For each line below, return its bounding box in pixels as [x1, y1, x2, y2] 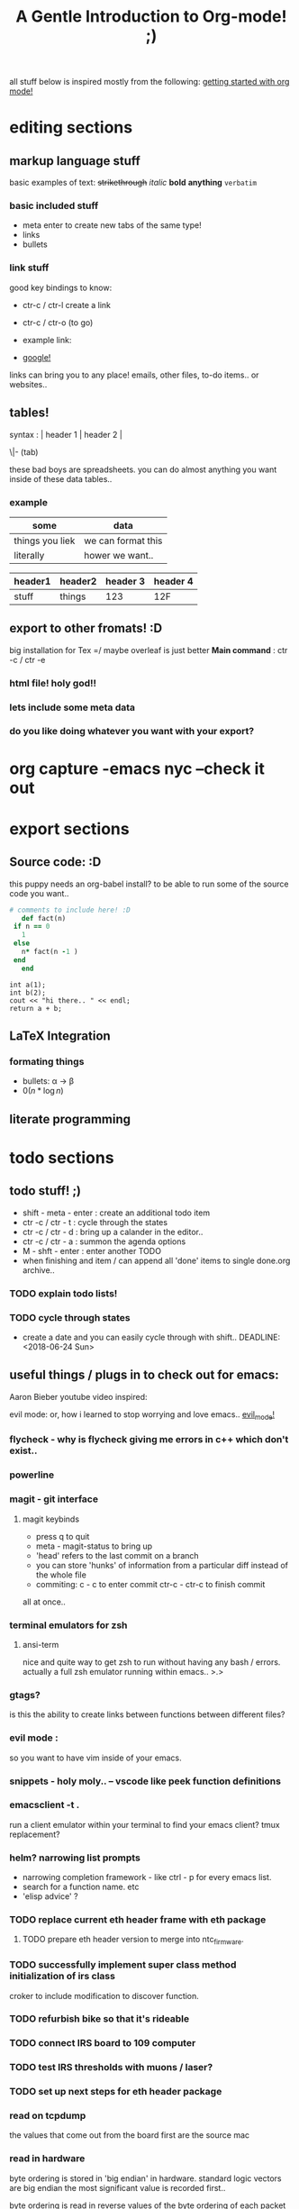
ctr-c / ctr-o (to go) [22, 317, 94, 328]
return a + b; [9, 1004, 63, 1013]
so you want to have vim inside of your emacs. [9, 1752, 182, 1763]
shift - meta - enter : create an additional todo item [22, 1207, 210, 1218]
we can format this [84, 534, 163, 547]
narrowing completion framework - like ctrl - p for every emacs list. [22, 1872, 272, 1883]
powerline [9, 1468, 55, 1481]
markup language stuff [9, 153, 141, 168]
